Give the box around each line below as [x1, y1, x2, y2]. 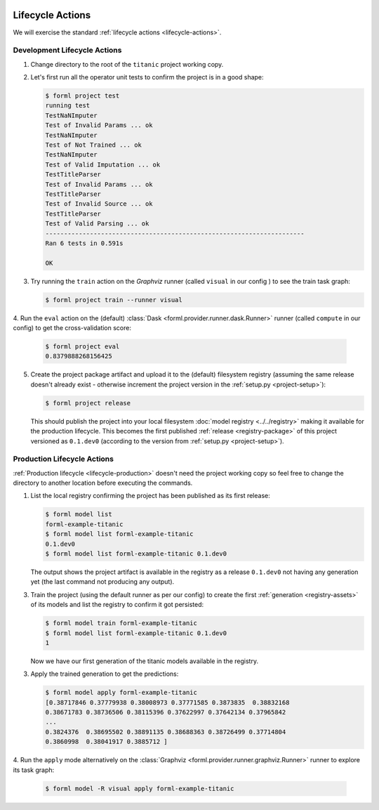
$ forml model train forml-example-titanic [45, 619, 198, 627]
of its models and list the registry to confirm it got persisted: [30, 601, 204, 609]
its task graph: [13, 766, 55, 774]
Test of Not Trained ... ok [45, 141, 142, 149]
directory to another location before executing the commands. [13, 478, 193, 488]
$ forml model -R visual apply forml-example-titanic [45, 784, 234, 792]
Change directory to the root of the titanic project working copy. [30, 60, 224, 68]
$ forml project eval [45, 343, 120, 351]
